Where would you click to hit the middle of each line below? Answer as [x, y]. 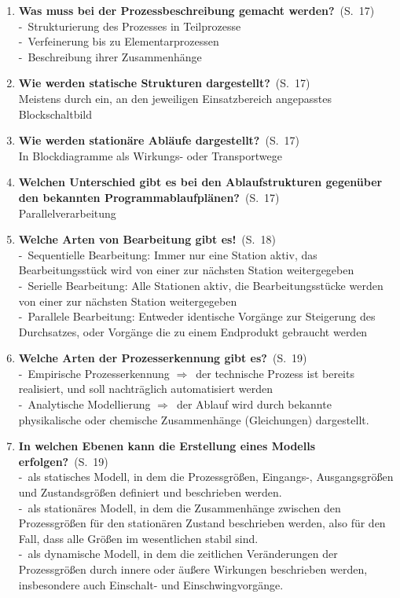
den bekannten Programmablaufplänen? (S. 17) [149, 197]
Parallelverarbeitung [67, 213]
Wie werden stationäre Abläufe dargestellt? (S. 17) [159, 140]
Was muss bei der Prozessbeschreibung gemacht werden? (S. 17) [196, 10]
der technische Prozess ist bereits [275, 373]
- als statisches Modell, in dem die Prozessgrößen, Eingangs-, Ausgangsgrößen [206, 477]
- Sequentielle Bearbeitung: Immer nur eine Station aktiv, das [168, 254]
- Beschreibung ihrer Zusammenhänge [110, 56]
